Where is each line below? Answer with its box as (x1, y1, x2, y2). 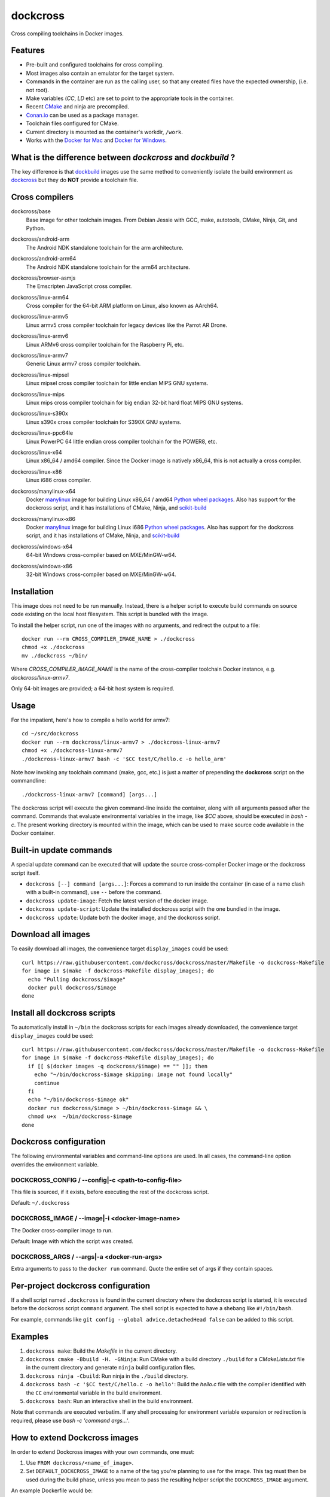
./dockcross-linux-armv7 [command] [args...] (22, 791, 158, 798)
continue (33, 1080, 60, 1086)
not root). (26, 86, 49, 93)
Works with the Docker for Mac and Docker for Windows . (26, 137, 167, 144)
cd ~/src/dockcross (22, 731, 79, 737)
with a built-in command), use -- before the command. (26, 889, 162, 896)
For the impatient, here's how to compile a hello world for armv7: (11, 716, 170, 723)
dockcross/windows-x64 (11, 543, 73, 550)
